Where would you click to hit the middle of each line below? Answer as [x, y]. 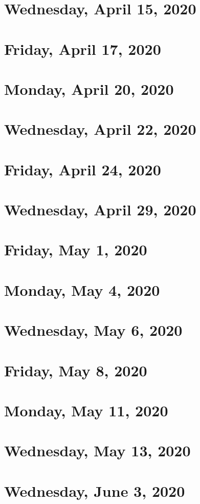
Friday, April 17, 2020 [83, 48]
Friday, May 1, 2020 [76, 249]
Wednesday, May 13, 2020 [97, 450]
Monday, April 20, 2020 [89, 88]
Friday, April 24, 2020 [83, 169]
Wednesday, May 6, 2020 [93, 330]
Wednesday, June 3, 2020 [95, 490]
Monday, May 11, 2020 [86, 410]
